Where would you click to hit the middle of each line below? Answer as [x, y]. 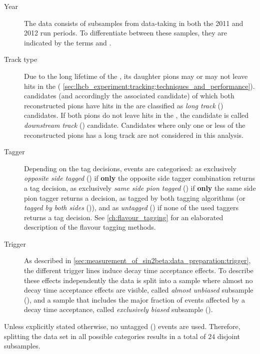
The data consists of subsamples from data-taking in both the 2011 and [134, 23]
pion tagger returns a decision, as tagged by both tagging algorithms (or [135, 197]
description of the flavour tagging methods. [90, 227]
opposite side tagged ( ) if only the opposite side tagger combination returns [140, 178]
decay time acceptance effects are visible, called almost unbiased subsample [139, 290]
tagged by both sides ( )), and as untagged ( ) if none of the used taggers [131, 207]
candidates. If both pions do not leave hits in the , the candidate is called [136, 115]
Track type [21, 59]
